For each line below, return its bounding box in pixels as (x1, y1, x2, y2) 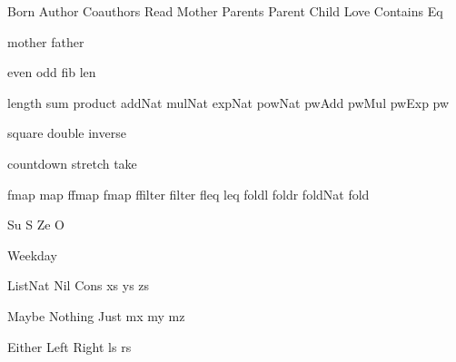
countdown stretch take (7, 153, 137, 172)
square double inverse (7, 123, 126, 142)
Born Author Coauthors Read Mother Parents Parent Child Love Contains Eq (7, 2, 443, 20)
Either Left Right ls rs (7, 337, 132, 356)
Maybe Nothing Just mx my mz (7, 306, 185, 325)
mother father (7, 32, 84, 51)
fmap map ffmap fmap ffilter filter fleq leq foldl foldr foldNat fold (7, 184, 370, 203)
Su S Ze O (7, 215, 64, 234)
